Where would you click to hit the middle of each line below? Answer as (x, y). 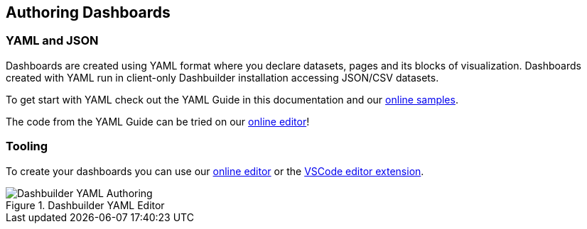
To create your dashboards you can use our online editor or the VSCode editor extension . (215, 171)
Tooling (27, 146)
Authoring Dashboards (88, 12)
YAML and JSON (52, 41)
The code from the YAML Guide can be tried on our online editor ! (158, 121)
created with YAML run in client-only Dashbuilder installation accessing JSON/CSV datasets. (222, 77)
